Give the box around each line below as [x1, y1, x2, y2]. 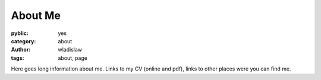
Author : [11, 46, 31, 53]
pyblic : [11, 30, 29, 37]
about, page [58, 54, 87, 62]
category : [11, 37, 36, 44]
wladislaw [58, 46, 83, 53]
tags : [11, 54, 24, 62]
